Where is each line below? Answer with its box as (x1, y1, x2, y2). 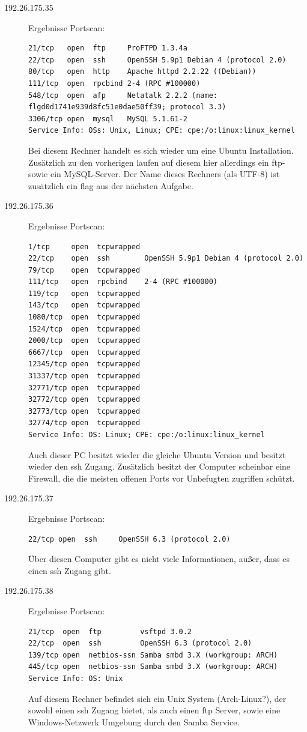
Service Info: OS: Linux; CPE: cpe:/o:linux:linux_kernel (28, 431, 265, 439)
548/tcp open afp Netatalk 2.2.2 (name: (28, 91, 217, 100)
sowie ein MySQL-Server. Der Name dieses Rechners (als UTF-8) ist (28, 168, 280, 180)
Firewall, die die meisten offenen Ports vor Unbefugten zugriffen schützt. (28, 471, 295, 484)
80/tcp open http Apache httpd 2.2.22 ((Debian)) (28, 67, 257, 76)
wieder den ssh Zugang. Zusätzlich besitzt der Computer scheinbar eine (28, 460, 291, 473)
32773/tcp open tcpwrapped (28, 407, 141, 416)
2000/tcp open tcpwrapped (28, 336, 141, 345)
